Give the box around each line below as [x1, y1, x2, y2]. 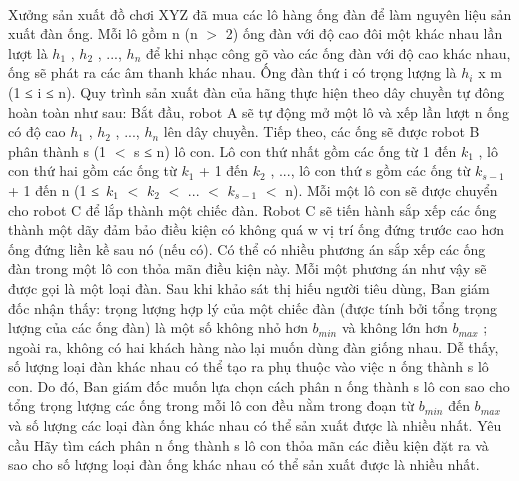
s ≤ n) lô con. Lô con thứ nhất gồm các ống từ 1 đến [134, 140, 457, 161]
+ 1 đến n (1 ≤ [8, 179, 99, 200]
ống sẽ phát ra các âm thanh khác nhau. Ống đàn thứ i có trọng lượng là [8, 62, 457, 83]
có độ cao [8, 121, 66, 142]
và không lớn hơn [341, 317, 448, 338]
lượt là [8, 42, 48, 63]
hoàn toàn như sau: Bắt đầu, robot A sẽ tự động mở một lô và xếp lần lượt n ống [8, 101, 509, 122]
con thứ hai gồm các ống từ [8, 160, 177, 181]
